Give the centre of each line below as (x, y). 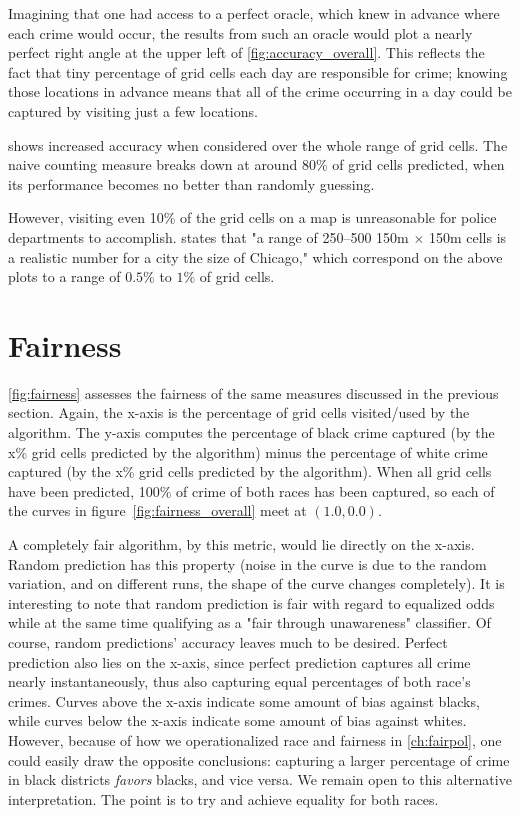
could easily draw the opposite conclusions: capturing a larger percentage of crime (259, 759)
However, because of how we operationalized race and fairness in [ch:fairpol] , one (255, 739)
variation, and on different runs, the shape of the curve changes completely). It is (256, 583)
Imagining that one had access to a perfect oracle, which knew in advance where (254, 13)
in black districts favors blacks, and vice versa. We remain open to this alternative (260, 779)
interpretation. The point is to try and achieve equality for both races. (223, 798)
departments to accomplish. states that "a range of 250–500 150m (208, 236)
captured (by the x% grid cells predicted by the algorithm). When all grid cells (250, 471)
